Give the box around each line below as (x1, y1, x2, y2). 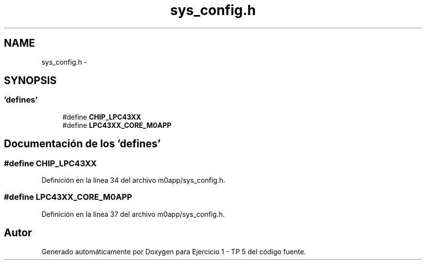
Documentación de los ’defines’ (4, 138, 161, 150)
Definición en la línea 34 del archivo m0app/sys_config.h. (41, 176, 226, 185)
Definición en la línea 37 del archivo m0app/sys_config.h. (41, 210, 225, 218)
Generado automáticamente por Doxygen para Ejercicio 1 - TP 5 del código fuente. (41, 247, 306, 256)
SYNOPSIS (4, 74, 57, 87)
